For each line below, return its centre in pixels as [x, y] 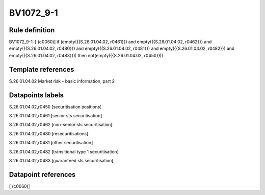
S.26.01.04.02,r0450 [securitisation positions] [55, 107]
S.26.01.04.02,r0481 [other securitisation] [51, 143]
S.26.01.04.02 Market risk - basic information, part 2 [62, 81]
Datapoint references [42, 174]
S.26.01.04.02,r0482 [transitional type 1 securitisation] [64, 152]
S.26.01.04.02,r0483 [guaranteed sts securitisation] [61, 161]
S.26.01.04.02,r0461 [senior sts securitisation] [56, 116]
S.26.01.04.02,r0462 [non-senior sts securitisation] [61, 125]
